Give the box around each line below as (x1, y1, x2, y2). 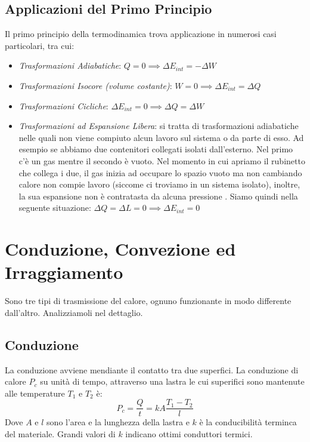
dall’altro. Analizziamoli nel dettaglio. (5, 306, 143, 318)
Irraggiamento (5, 260, 123, 284)
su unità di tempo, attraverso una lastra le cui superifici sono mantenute (40, 375, 305, 388)
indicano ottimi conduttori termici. (125, 428, 253, 440)
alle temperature (5, 386, 65, 399)
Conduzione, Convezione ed (5, 237, 236, 261)
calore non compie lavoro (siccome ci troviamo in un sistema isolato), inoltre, (18, 178, 300, 191)
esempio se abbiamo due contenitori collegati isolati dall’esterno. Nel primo (18, 143, 293, 155)
